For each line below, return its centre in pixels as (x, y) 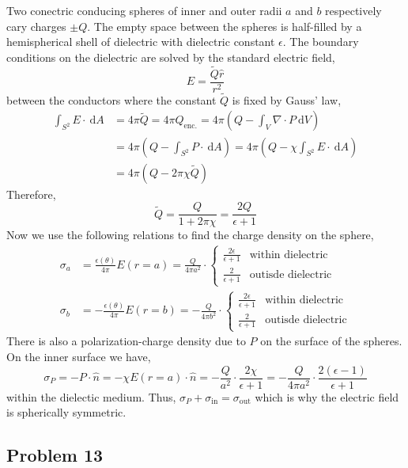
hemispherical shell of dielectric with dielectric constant (141, 42)
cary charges (36, 26)
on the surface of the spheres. (331, 341)
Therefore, (31, 194)
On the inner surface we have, (79, 356)
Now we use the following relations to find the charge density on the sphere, (190, 235)
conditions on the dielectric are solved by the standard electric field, (171, 57)
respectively (353, 10)
